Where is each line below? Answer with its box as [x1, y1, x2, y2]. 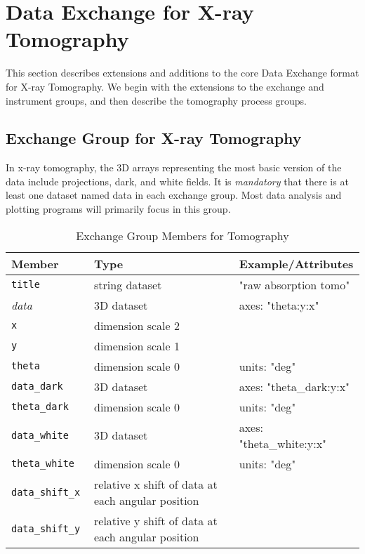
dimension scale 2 [94, 317, 180, 334]
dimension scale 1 [94, 337, 180, 354]
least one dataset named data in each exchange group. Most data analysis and [6, 187, 342, 202]
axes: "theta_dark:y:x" [239, 378, 350, 395]
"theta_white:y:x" [239, 435, 327, 451]
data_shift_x [11, 486, 81, 498]
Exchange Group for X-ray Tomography [6, 127, 302, 149]
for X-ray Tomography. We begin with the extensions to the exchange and [6, 79, 324, 93]
